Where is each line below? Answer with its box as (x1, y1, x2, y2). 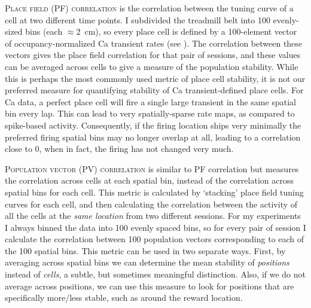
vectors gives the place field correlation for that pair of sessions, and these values (5, 48, 301, 61)
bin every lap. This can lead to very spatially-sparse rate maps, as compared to (5, 107, 295, 120)
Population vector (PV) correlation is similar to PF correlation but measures (5, 162, 299, 175)
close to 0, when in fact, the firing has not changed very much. (5, 142, 234, 155)
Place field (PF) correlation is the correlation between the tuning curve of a (5, 2, 294, 14)
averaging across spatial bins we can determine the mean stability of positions (5, 256, 289, 269)
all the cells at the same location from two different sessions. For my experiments (5, 209, 301, 222)
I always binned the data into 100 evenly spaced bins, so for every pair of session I (5, 221, 306, 233)
